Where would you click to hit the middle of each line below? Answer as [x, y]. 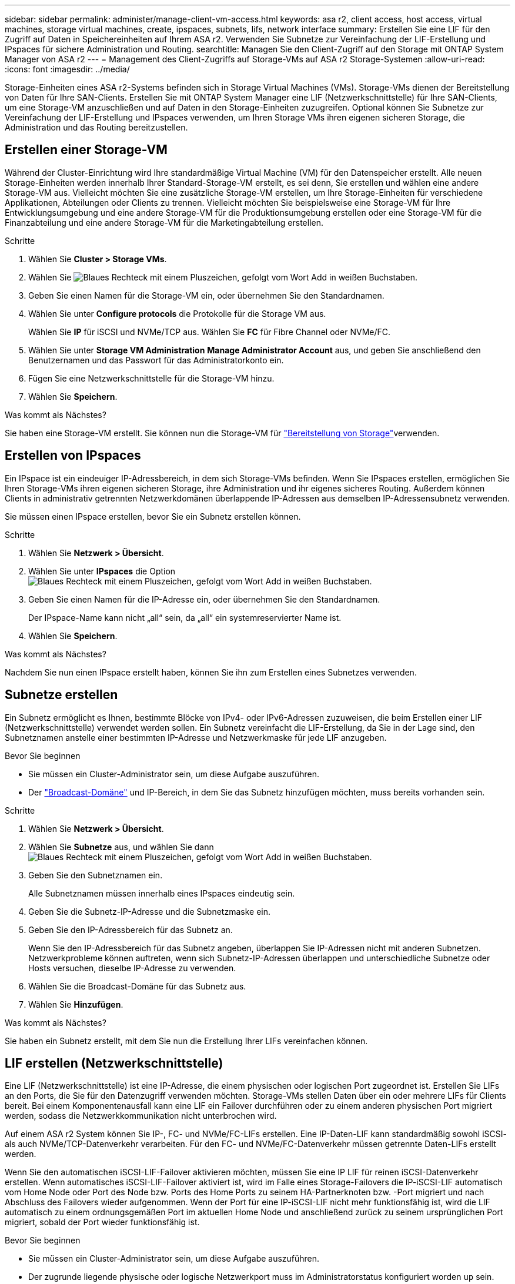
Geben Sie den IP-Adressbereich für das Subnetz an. [131, 929]
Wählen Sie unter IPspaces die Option [102, 571]
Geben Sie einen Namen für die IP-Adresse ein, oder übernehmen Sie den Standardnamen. [204, 599]
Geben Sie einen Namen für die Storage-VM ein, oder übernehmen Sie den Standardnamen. [206, 295]
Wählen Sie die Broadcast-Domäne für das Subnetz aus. [137, 986]
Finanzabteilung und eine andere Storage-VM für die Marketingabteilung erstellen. [164, 222]
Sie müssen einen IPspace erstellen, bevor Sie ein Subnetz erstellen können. [153, 516]
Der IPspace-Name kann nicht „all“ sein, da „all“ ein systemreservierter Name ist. [185, 617]
